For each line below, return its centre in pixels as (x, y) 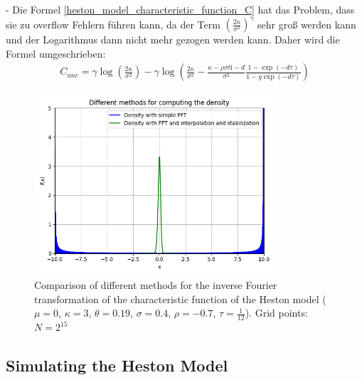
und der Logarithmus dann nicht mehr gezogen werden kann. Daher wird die (173, 39)
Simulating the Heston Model (117, 365)
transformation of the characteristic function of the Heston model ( (180, 299)
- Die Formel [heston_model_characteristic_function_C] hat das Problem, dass (180, 9)
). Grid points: (276, 313)
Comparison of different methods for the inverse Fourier (156, 285)
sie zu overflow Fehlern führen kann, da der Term (113, 24)
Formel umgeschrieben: (56, 53)
